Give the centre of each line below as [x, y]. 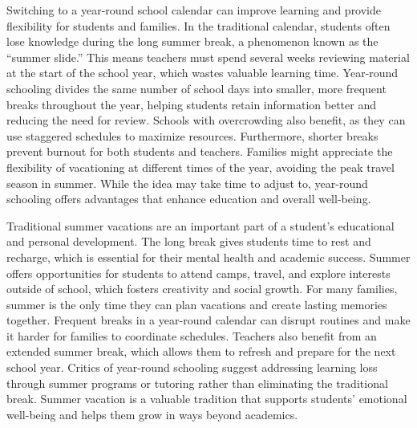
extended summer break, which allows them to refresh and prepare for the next [201, 351]
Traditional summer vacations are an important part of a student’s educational [200, 225]
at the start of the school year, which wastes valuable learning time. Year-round [202, 73]
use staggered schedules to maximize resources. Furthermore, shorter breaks [192, 135]
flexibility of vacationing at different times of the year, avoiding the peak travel [200, 167]
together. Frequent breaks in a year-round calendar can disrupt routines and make [208, 320]
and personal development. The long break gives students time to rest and [189, 241]
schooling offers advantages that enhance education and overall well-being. [189, 199]
